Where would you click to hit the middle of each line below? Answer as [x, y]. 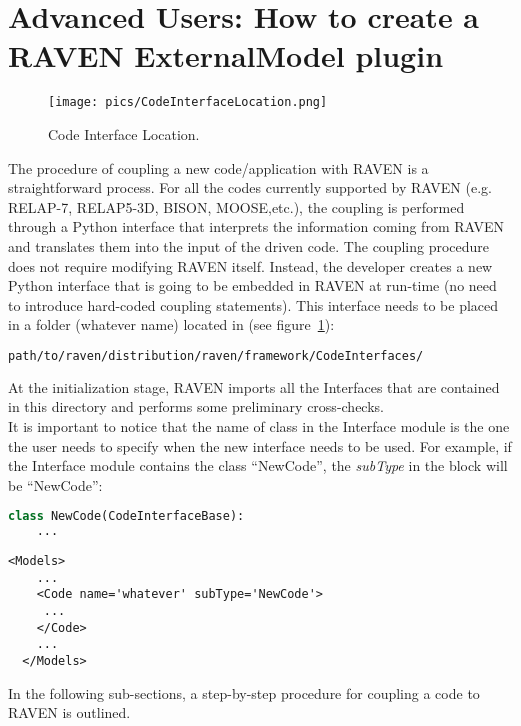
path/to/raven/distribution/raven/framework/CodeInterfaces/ [216, 355]
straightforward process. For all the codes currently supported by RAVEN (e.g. [250, 187]
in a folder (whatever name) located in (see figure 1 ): [171, 324]
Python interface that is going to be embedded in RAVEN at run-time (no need [252, 285]
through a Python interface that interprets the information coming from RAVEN [256, 226]
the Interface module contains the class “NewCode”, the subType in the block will [258, 465]
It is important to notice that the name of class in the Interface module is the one [259, 425]
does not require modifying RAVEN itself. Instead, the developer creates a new [250, 265]
